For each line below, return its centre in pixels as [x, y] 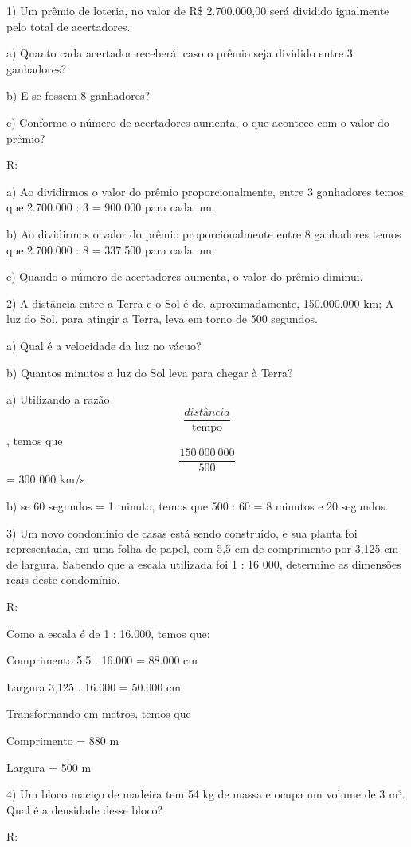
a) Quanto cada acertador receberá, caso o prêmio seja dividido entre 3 [180, 53]
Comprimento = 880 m [63, 740]
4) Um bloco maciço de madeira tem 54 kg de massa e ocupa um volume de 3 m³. [206, 794]
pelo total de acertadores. [68, 26]
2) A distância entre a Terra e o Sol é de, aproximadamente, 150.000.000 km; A [200, 303]
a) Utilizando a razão [58, 399]
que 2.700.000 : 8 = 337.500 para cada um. [111, 249]
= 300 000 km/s [46, 479]
